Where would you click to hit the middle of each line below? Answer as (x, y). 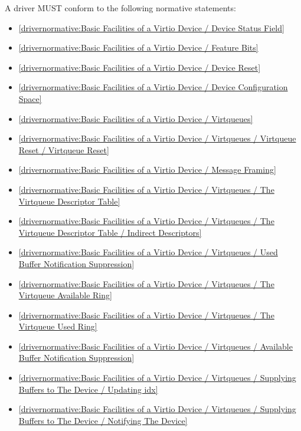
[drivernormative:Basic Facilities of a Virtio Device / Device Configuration (153, 87)
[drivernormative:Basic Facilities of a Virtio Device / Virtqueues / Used (148, 252)
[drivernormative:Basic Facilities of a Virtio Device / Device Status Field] (151, 27)
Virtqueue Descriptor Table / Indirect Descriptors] (110, 232)
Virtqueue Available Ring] (65, 295)
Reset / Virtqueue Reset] (64, 149)
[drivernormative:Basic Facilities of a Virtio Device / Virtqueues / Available (156, 346)
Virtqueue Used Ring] (58, 326)
